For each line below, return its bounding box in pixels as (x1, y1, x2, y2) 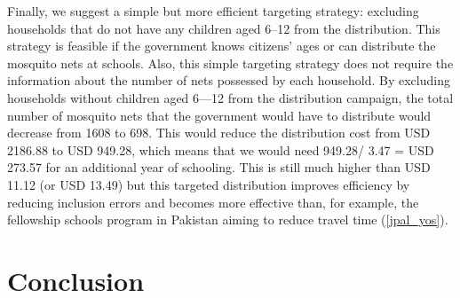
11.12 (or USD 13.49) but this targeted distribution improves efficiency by (7, 175, 410, 193)
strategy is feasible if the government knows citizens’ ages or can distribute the (7, 36, 436, 55)
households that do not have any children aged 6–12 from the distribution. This (7, 19, 440, 37)
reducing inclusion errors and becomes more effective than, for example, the (7, 192, 419, 211)
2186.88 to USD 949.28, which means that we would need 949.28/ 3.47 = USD (7, 140, 434, 159)
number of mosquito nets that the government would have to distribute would (7, 106, 432, 124)
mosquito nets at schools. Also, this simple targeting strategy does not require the (7, 53, 454, 72)
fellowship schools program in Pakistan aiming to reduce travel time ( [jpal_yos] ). (7, 210, 448, 229)
